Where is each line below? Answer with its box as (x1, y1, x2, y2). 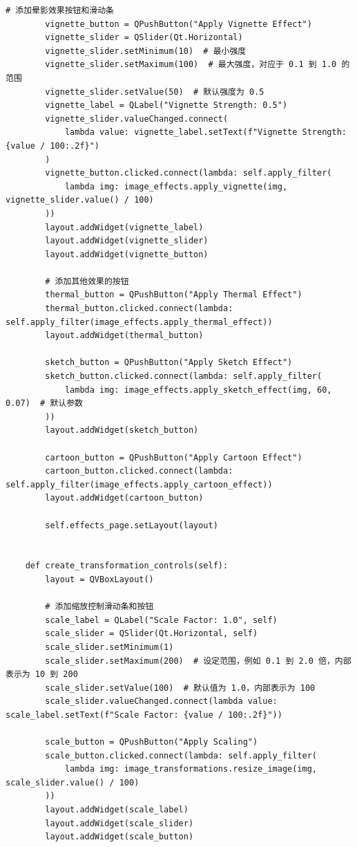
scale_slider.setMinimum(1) (45, 642, 174, 652)
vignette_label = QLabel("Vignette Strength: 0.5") (45, 100, 288, 111)
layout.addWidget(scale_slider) (45, 818, 194, 828)
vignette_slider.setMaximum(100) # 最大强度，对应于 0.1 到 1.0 (45, 59, 337, 70)
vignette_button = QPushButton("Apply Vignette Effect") (45, 19, 312, 29)
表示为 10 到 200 (6, 669, 78, 680)
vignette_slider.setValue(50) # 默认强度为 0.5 (45, 86, 264, 97)
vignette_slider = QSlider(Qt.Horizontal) (45, 32, 243, 43)
